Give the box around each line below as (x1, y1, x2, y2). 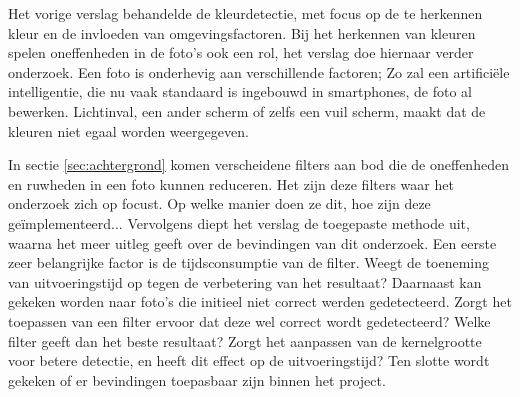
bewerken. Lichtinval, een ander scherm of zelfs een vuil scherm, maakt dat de (8, 100, 486, 121)
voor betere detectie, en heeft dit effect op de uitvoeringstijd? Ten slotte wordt (8, 350, 490, 371)
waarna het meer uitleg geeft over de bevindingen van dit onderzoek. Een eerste (8, 232, 497, 253)
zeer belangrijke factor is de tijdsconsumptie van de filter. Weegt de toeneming (8, 252, 490, 273)
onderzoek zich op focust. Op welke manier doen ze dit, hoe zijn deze (8, 193, 431, 214)
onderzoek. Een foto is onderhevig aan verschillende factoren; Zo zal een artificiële (8, 61, 510, 82)
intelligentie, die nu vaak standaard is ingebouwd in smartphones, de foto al (8, 81, 472, 102)
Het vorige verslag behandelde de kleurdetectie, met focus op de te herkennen (8, 3, 483, 23)
